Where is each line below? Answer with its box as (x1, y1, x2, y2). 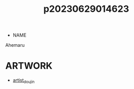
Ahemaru (5, 42, 25, 48)
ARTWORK (5, 60, 53, 72)
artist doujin (12, 77, 35, 84)
